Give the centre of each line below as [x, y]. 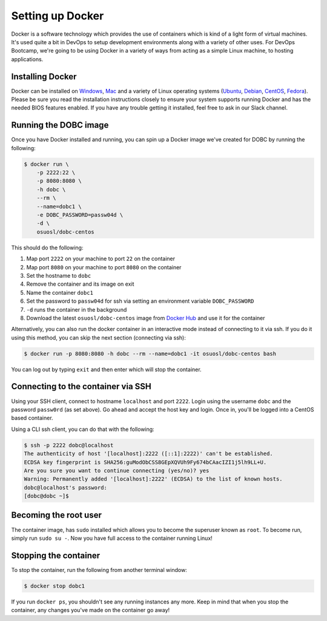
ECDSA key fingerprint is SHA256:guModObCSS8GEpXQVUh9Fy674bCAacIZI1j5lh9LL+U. [145, 462]
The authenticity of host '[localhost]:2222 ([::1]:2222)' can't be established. [149, 454]
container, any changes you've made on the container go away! [91, 610]
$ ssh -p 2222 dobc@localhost [69, 445]
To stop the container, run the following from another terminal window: [99, 570]
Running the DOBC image [60, 125]
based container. [32, 418]
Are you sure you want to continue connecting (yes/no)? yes [117, 470]
